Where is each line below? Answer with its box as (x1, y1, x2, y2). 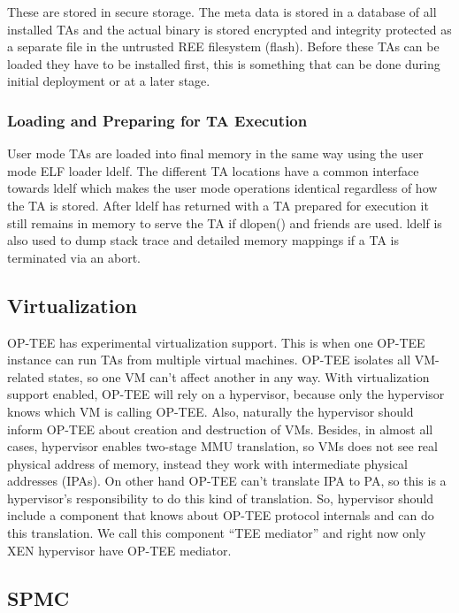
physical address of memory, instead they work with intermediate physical (7, 454, 408, 472)
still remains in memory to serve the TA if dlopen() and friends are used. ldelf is (7, 213, 442, 232)
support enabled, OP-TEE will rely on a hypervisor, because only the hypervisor (7, 385, 445, 403)
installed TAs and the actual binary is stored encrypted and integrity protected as (7, 19, 452, 38)
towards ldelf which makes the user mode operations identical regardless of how (7, 179, 438, 197)
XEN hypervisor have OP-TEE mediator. (7, 540, 232, 559)
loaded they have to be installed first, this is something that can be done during (7, 54, 440, 73)
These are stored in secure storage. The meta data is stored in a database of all (7, 3, 437, 20)
